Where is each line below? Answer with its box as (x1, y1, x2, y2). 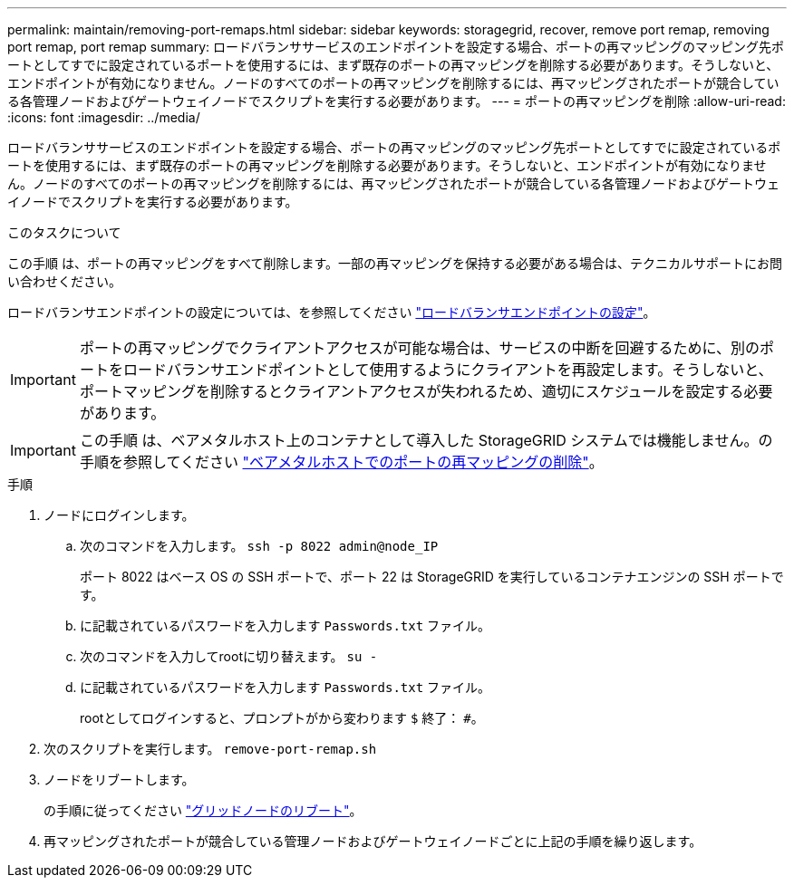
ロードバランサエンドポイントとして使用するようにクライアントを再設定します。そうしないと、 (122, 361, 773, 379)
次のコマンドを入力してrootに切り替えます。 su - (80, 649, 378, 664)
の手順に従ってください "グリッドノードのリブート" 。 (44, 803, 363, 818)
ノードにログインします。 (44, 507, 195, 523)
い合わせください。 (7, 274, 121, 289)
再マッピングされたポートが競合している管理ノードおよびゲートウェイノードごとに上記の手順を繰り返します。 (44, 833, 702, 849)
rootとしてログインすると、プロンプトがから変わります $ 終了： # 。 (80, 710, 484, 726)
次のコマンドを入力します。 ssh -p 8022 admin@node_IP (80, 538, 439, 553)
